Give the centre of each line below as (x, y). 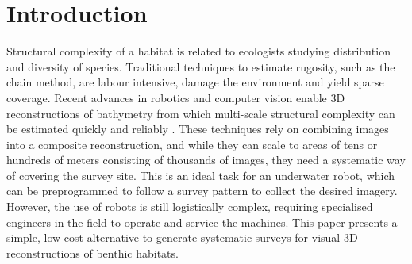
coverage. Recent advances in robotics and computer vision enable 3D (176, 97)
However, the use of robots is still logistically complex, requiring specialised (190, 207)
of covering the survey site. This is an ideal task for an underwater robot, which (201, 175)
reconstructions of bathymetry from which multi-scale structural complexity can (201, 113)
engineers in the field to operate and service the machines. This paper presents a (202, 222)
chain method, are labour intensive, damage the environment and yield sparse (195, 82)
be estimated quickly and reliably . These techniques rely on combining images (198, 129)
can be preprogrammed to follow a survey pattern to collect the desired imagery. (202, 191)
